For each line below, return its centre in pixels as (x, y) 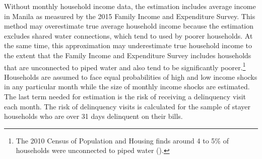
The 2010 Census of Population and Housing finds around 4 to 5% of (122, 140)
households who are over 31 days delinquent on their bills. (93, 116)
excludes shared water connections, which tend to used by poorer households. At (128, 35)
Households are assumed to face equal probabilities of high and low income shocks (131, 76)
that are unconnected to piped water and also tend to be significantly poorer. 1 (125, 66)
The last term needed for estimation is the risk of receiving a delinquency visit (125, 96)
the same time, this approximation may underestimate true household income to (128, 45)
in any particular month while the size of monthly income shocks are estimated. (127, 87)
